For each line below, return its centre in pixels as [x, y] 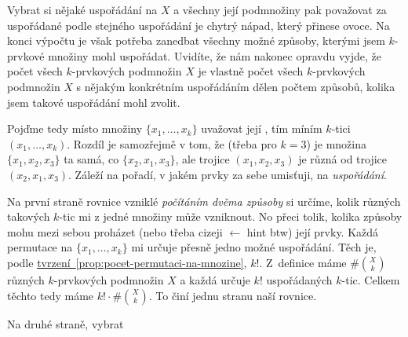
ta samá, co [91, 159]
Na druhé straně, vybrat [66, 323]
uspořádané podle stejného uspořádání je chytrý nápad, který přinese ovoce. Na [199, 25]
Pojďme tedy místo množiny [75, 128]
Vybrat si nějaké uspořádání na [82, 9]
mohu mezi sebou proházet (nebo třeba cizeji [115, 231]
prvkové [26, 55]
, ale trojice [202, 159]
